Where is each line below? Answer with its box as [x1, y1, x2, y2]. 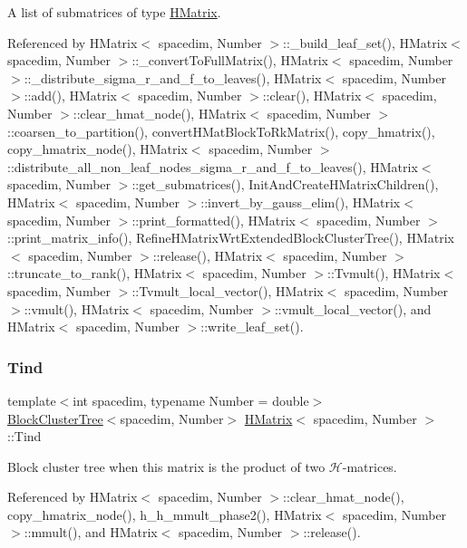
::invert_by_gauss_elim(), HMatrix [200, 192, 401, 211]
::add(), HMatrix [24, 86, 118, 105]
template [7, 390, 56, 409]
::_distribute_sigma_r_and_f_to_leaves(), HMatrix [24, 68, 322, 87]
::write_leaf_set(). [200, 317, 304, 336]
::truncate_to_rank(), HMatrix [7, 264, 182, 283]
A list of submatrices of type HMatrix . [7, 3, 221, 21]
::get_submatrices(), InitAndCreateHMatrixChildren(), [131, 175, 439, 194]
